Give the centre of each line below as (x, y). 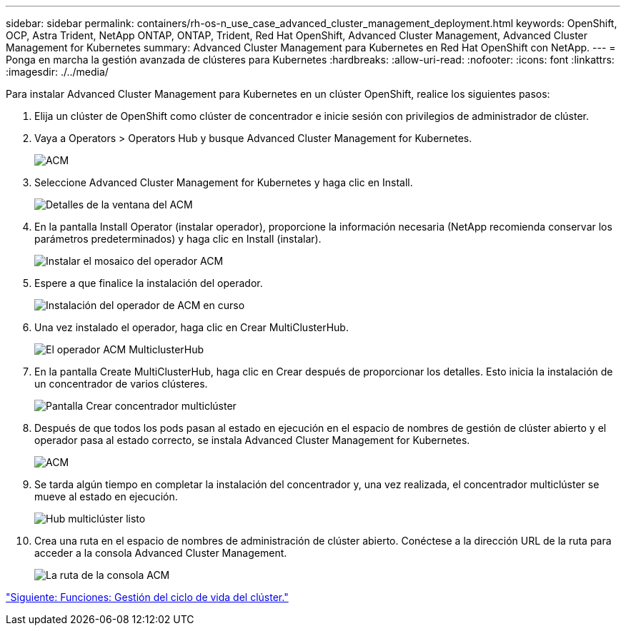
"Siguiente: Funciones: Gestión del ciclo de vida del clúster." (147, 597)
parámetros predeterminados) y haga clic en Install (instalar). (178, 239)
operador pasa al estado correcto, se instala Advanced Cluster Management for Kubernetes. (252, 440)
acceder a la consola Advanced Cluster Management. (161, 553)
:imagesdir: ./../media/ (57, 72)
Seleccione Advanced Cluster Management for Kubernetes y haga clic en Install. (224, 182)
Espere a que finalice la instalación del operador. (149, 283)
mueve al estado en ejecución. (106, 496)
